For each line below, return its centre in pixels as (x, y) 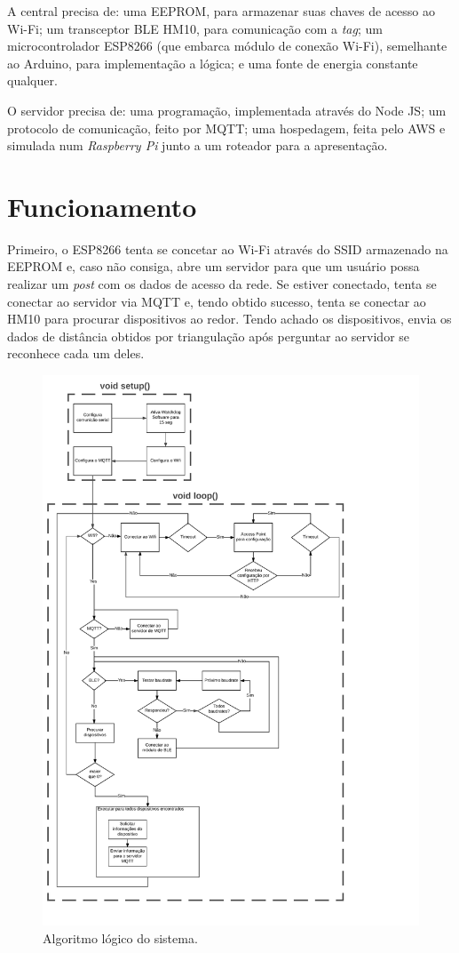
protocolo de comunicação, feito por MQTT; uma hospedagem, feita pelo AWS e (226, 128)
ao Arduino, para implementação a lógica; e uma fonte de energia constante (213, 63)
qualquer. (32, 80)
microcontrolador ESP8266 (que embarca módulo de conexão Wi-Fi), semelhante (227, 46)
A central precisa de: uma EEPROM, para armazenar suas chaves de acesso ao (222, 11)
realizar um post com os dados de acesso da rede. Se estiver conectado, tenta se (222, 284)
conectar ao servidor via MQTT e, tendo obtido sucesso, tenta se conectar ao (217, 301)
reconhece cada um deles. (76, 353)
